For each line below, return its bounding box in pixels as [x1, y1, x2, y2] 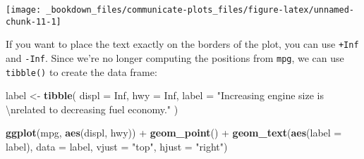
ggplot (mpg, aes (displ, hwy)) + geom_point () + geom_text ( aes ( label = [6, 125, 342, 140]
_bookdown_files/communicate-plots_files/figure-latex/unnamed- [46, 5, 354, 15]
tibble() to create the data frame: [6, 64, 157, 79]
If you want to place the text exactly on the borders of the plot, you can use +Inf [6, 37, 359, 51]
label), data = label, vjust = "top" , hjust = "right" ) [6, 139, 228, 154]
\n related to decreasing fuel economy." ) [6, 101, 178, 116]
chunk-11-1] [6, 16, 61, 27]
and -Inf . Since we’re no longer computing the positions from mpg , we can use [6, 50, 344, 65]
